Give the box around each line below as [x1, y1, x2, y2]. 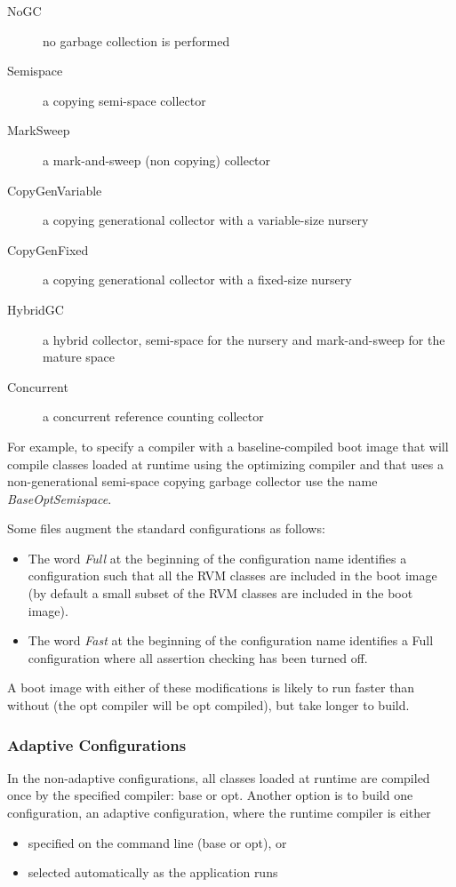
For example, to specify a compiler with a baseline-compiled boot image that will [7, 436, 449, 455]
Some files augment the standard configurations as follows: [7, 519, 325, 538]
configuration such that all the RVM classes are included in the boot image [28, 566, 437, 585]
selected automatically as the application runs [28, 863, 278, 882]
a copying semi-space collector [43, 91, 206, 109]
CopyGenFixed [7, 240, 89, 259]
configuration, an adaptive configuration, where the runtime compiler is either [7, 803, 431, 822]
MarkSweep [7, 121, 70, 140]
